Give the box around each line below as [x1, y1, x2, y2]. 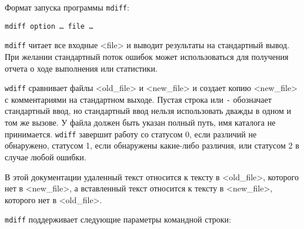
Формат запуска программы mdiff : [5, 1, 129, 13]
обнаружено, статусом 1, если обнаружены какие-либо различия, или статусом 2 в [5, 139, 299, 151]
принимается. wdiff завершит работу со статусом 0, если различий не [5, 127, 257, 140]
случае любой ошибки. [5, 150, 86, 163]
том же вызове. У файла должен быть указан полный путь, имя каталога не [5, 116, 276, 129]
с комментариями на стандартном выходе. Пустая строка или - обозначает [5, 93, 272, 105]
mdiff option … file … [5, 22, 93, 31]
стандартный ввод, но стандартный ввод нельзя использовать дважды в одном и [5, 105, 291, 117]
